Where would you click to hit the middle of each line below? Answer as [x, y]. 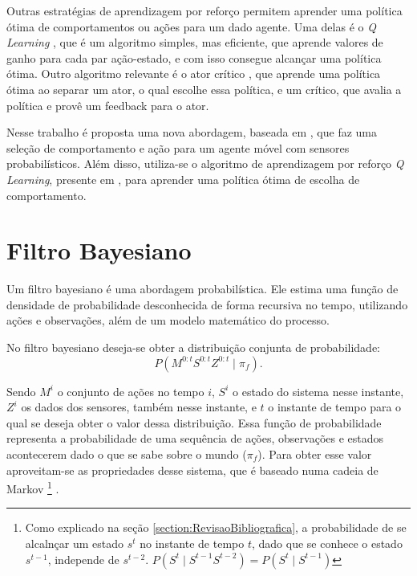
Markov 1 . [33, 487]
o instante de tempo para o [335, 407]
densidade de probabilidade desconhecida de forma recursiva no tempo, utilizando [207, 304]
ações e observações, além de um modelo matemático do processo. [168, 320]
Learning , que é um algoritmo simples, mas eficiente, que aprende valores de [195, 42]
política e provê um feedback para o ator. [108, 105]
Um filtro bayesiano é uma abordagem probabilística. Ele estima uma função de [202, 289]
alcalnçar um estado [75, 543]
